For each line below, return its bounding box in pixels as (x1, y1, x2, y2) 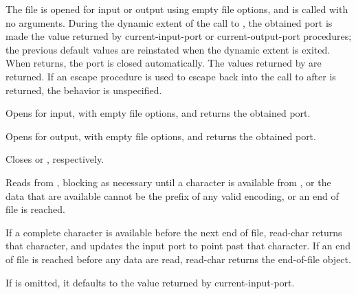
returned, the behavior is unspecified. (5, 82, 162, 97)
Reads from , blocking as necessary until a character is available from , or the (5, 174, 331, 189)
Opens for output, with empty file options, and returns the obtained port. (5, 128, 316, 143)
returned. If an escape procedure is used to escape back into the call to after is (5, 69, 336, 83)
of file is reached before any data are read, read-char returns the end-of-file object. (5, 251, 351, 266)
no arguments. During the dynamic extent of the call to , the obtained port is (5, 15, 333, 30)
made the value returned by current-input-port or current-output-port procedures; (5, 29, 352, 43)
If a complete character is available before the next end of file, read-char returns (5, 225, 342, 239)
